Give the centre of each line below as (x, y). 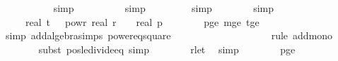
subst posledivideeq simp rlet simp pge (167, 49)
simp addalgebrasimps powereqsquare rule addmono (169, 35)
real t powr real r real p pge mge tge (142, 21)
